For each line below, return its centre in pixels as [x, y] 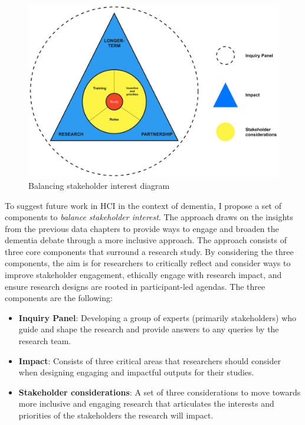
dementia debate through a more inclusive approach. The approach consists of [146, 240]
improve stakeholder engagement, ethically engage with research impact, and [143, 275]
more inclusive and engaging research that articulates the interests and [146, 403]
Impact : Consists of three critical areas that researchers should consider [150, 360]
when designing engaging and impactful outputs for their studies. [136, 372]
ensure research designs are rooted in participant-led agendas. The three [135, 286]
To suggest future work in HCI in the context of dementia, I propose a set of [143, 205]
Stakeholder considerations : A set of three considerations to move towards [160, 392]
